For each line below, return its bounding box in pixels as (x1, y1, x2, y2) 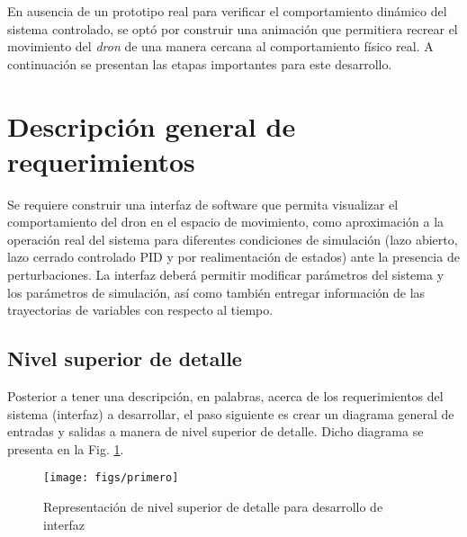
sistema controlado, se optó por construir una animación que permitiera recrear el (7, 19, 458, 38)
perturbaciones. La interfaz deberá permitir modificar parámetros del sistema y (7, 265, 445, 284)
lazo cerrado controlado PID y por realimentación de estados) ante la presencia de (7, 247, 460, 266)
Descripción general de (7, 107, 296, 144)
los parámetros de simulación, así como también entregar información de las (7, 282, 426, 301)
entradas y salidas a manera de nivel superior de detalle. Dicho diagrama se (7, 422, 424, 441)
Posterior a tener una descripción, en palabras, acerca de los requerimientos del (7, 387, 444, 406)
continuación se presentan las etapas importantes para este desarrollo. (7, 54, 392, 73)
